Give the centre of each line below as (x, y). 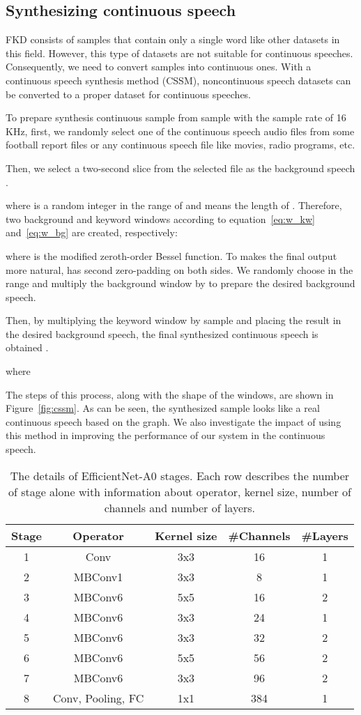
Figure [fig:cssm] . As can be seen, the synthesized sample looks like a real (163, 408)
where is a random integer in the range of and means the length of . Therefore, (174, 205)
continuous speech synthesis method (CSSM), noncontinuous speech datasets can (178, 80)
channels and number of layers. (180, 507)
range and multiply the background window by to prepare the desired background (180, 283)
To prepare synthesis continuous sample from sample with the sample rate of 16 (176, 117)
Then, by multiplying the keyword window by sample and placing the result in (174, 320)
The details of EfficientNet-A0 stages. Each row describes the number (180, 475)
